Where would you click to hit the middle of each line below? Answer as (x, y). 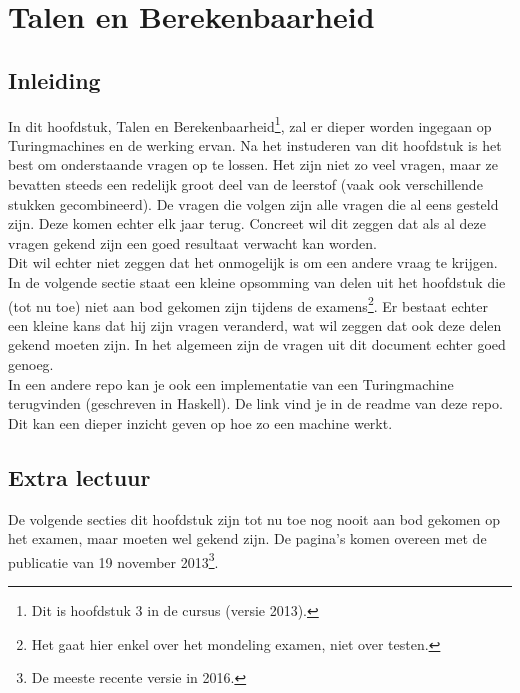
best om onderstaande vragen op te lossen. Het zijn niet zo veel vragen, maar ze (253, 164)
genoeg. (31, 364)
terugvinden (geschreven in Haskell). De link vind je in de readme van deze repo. (255, 403)
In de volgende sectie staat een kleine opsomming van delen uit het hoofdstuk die (257, 281)
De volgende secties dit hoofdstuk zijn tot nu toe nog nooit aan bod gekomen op (254, 518)
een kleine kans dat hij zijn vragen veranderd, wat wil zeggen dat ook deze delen (255, 324)
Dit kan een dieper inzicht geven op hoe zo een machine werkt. (200, 422)
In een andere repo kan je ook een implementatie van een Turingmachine (231, 383)
